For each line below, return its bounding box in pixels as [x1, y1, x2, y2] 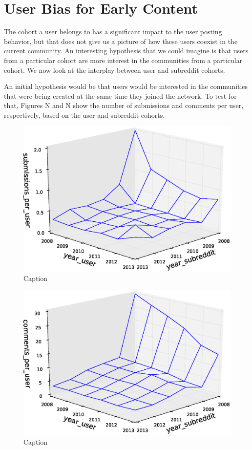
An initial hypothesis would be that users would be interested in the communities [4, 81, 248, 91]
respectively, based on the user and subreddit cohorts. [4, 109, 165, 120]
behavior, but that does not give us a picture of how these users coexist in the [4, 36, 238, 46]
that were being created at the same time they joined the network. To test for [4, 90, 237, 101]
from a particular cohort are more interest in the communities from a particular [4, 55, 243, 65]
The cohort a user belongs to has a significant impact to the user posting [4, 26, 222, 37]
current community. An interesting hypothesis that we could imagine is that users [4, 45, 249, 56]
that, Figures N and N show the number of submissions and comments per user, [4, 100, 244, 110]
